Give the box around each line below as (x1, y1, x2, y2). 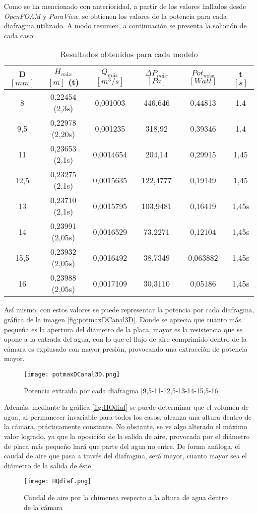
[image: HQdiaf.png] (24, 478, 92, 485)
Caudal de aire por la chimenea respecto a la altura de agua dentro (24, 492, 228, 502)
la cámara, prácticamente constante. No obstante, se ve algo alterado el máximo (4, 421, 247, 432)
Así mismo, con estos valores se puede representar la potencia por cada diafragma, (4, 304, 254, 315)
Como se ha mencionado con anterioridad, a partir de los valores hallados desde (4, 1, 246, 11)
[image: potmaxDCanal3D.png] (24, 370, 120, 378)
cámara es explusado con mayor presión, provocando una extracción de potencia (4, 343, 248, 354)
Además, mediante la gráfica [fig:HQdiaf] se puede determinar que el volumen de (4, 402, 249, 412)
